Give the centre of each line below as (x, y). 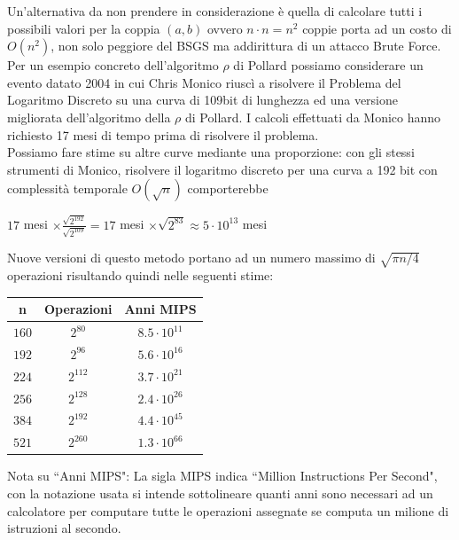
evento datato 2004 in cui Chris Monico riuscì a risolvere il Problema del (204, 82)
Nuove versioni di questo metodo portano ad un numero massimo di (191, 258)
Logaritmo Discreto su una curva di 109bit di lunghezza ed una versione (202, 100)
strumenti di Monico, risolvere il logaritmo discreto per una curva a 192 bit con (222, 169)
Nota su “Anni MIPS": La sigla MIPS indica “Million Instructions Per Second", (222, 476)
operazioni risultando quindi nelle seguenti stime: (140, 275)
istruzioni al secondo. (64, 528)
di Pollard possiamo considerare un (328, 65)
